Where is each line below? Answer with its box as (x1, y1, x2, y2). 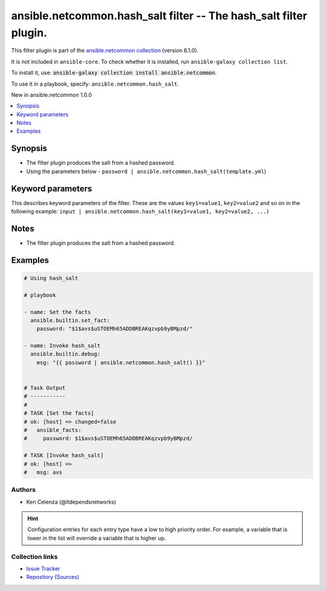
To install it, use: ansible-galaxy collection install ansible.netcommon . (11, 69, 217, 77)
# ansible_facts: (24, 427, 81, 434)
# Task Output (24, 385, 66, 391)
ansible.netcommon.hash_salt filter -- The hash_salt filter (11, 9, 307, 22)
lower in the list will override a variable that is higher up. (27, 534, 166, 542)
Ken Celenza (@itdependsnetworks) (26, 498, 117, 505)
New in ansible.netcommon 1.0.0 (11, 91, 92, 98)
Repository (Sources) (26, 574, 80, 581)
